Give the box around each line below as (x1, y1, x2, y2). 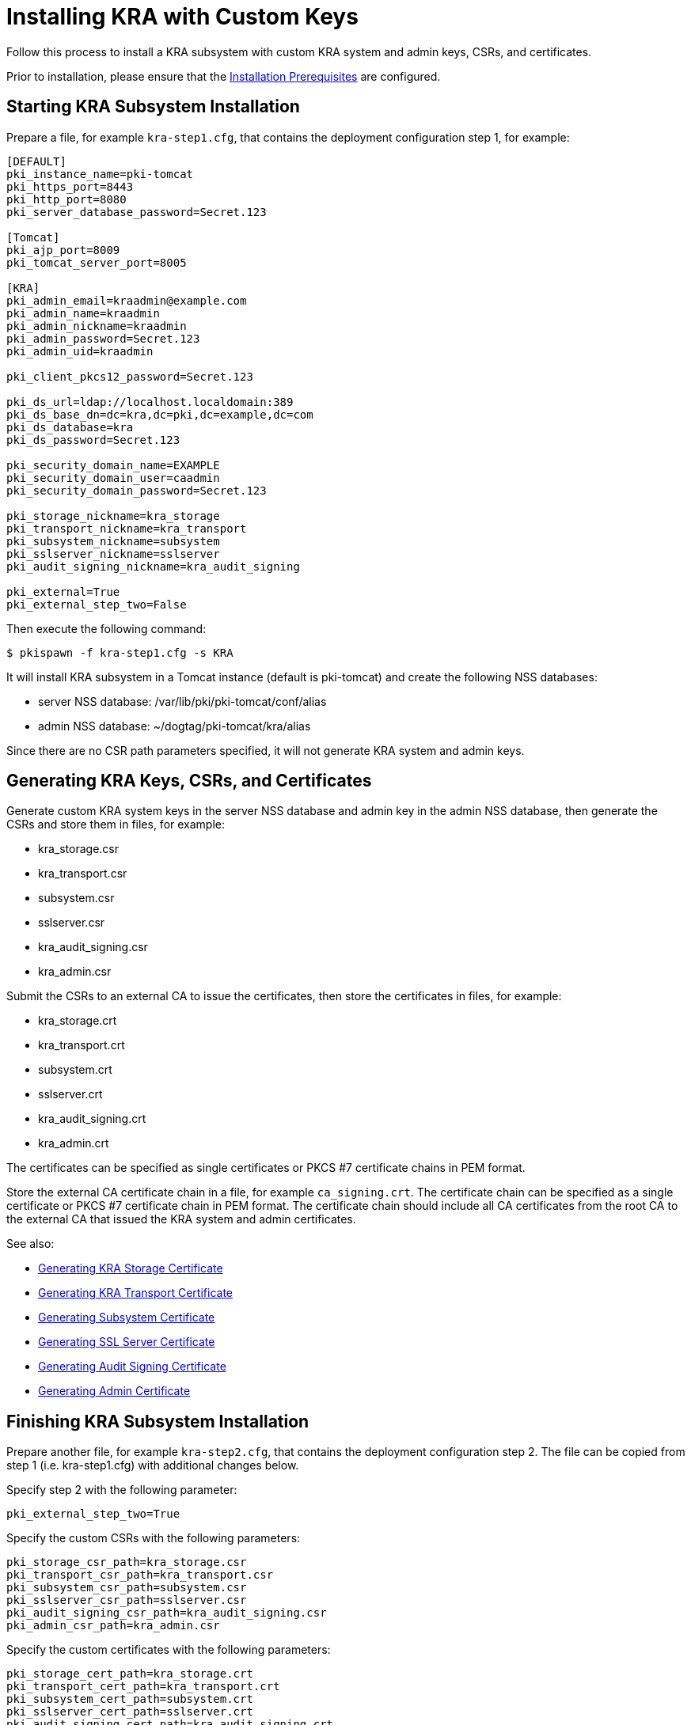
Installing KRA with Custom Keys (6, 3, 359, 30)
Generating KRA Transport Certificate (38, 1286, 233, 1300)
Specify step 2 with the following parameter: (6, 1483, 237, 1497)
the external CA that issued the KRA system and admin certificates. (6, 1212, 356, 1226)
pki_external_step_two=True (6, 1507, 180, 1521)
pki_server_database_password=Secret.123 (6, 205, 267, 218)
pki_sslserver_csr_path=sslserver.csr (6, 1594, 247, 1607)
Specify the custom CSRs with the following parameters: (6, 1531, 301, 1545)
